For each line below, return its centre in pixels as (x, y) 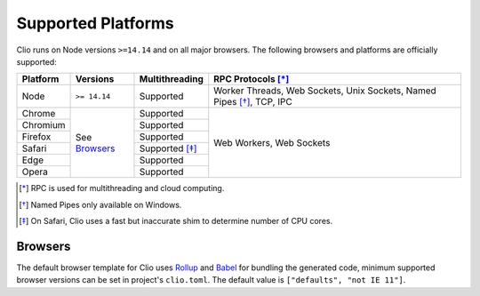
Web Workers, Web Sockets (272, 142)
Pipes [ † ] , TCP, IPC (253, 102)
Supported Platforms (96, 23)
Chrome (39, 114)
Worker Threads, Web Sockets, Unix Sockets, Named (325, 91)
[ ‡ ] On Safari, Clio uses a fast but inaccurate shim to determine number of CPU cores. (176, 221)
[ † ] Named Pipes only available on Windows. (100, 204)
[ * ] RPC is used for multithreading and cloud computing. (122, 188)
